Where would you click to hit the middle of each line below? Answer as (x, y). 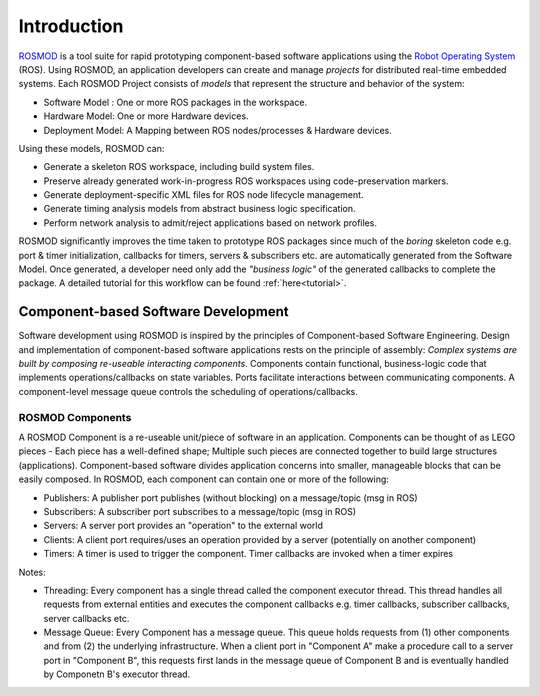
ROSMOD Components (75, 417)
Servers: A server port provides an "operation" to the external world (183, 526)
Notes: (32, 572)
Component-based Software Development (153, 311)
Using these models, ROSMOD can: (91, 148)
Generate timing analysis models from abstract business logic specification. (199, 209)
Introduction (71, 26)
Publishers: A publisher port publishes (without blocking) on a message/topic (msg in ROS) (231, 497)
